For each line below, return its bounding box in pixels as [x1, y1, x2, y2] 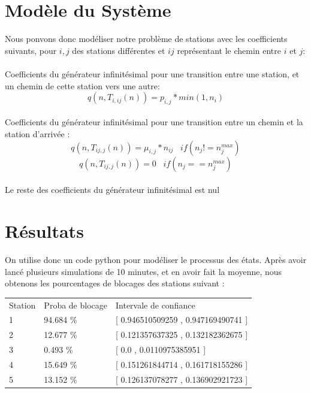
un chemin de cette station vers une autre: [5, 79, 160, 92]
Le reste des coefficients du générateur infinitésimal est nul [5, 183, 220, 196]
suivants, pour [5, 44, 57, 56]
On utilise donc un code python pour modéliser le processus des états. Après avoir [5, 253, 307, 265]
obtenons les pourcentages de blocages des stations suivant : [5, 277, 225, 289]
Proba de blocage [44, 298, 107, 311]
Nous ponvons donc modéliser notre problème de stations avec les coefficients [5, 32, 288, 45]
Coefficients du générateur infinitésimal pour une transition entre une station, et [5, 67, 300, 80]
